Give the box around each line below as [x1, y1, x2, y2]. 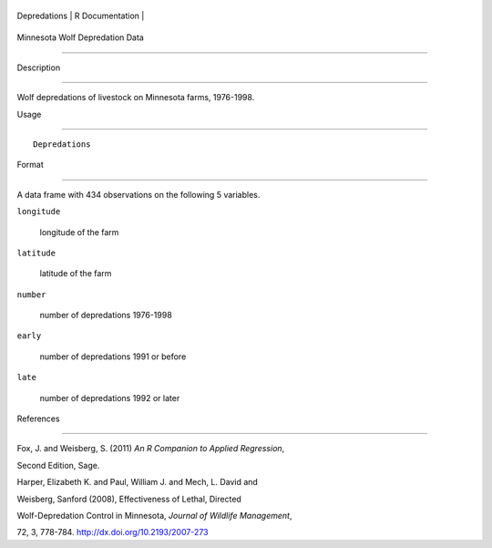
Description [16, 62, 61, 73]
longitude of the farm [39, 226, 119, 237]
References [16, 413, 60, 424]
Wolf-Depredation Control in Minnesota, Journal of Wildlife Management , [16, 510, 292, 521]
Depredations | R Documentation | [16, 10, 145, 21]
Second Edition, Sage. [16, 460, 100, 470]
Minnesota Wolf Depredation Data [16, 32, 145, 43]
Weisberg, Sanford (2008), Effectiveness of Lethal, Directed [16, 493, 241, 504]
